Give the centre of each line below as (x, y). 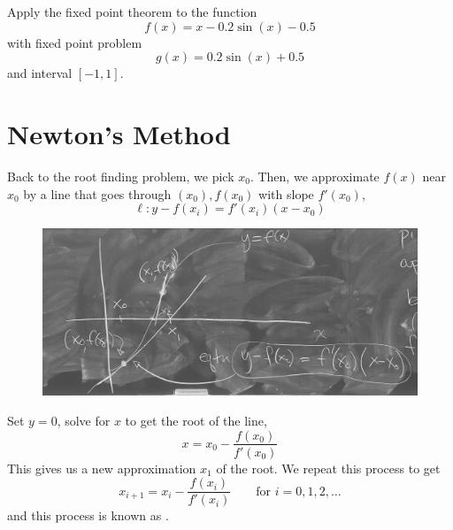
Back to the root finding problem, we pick (121, 176)
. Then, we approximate (315, 176)
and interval (40, 73)
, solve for (84, 420)
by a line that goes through (97, 193)
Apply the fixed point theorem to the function (132, 12)
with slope (286, 193)
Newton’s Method (119, 133)
